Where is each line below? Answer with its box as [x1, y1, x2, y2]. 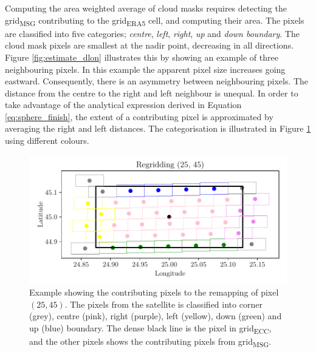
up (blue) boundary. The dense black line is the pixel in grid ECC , [29, 322, 272, 336]
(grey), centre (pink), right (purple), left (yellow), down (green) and [29, 310, 282, 322]
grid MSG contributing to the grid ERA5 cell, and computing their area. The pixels [5, 13, 304, 28]
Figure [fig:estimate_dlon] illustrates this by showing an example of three [5, 50, 278, 63]
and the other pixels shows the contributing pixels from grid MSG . [29, 335, 272, 349]
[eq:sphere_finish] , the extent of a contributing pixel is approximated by [5, 110, 273, 123]
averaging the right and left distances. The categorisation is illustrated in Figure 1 [5, 122, 311, 135]
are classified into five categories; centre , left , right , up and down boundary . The [5, 27, 300, 39]
